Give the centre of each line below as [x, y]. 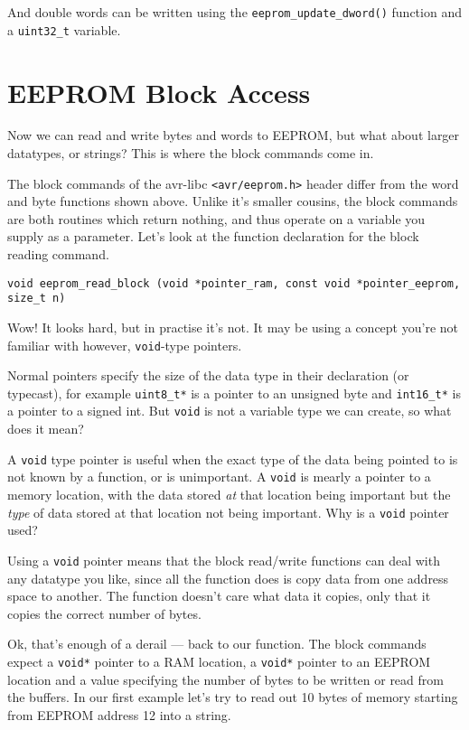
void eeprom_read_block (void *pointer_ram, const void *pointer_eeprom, [234, 283]
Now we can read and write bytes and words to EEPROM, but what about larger [234, 135]
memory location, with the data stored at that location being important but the [229, 495]
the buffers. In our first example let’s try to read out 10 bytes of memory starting [233, 697]
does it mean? [46, 429]
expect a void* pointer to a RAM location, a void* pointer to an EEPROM [219, 661]
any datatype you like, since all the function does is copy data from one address [228, 578]
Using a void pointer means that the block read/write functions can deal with [224, 560]
